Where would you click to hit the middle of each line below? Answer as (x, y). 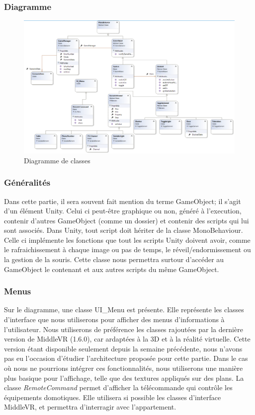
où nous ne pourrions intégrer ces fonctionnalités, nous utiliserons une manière (124, 368)
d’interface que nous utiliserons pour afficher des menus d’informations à (114, 319)
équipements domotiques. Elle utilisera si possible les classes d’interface (113, 397)
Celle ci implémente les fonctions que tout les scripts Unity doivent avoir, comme (127, 240)
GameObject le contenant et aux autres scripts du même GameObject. (112, 269)
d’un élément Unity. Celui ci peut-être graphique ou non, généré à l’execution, (123, 211)
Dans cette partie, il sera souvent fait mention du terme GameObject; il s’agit (123, 201)
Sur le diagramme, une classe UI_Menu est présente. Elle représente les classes (124, 310)
